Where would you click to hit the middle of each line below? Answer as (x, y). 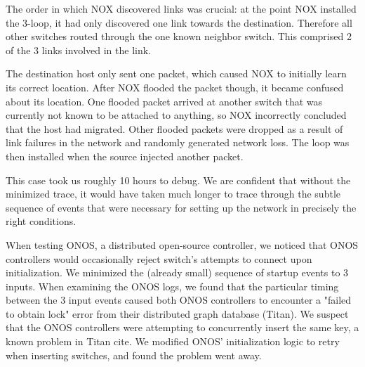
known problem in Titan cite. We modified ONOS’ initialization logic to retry (173, 341)
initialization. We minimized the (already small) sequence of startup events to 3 (177, 272)
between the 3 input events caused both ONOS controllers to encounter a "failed (179, 300)
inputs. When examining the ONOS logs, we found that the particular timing (172, 286)
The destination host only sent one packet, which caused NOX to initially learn (176, 73)
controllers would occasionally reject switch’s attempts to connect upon (159, 258)
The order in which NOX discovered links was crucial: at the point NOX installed (181, 8)
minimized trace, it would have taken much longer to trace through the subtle (173, 194)
